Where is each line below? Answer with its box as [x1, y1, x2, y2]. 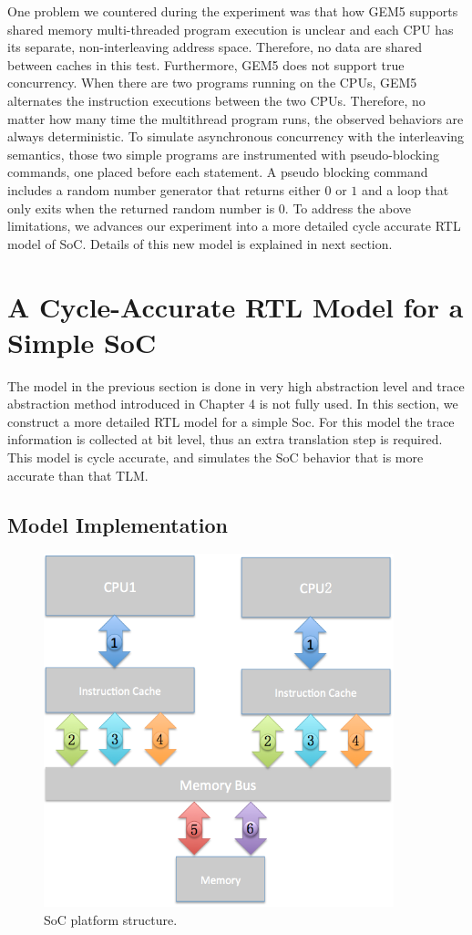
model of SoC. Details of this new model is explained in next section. [7, 234, 393, 253]
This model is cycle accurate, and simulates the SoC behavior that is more [7, 448, 424, 466]
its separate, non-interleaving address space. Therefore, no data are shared [7, 37, 422, 57]
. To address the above [284, 198, 412, 217]
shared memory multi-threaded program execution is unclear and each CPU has [7, 19, 454, 38]
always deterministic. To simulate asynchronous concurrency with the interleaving [7, 127, 465, 146]
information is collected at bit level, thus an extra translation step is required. [7, 430, 443, 449]
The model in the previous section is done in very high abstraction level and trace [7, 376, 465, 395]
